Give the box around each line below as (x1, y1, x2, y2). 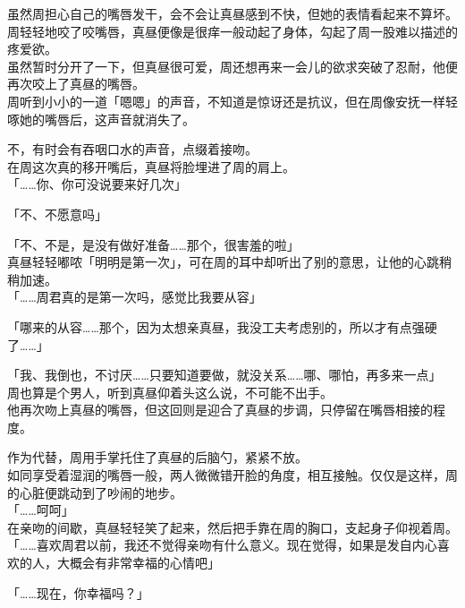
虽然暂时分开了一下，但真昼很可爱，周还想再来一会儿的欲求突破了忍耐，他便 (7, 56, 458, 75)
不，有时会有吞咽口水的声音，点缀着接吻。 (7, 140, 258, 158)
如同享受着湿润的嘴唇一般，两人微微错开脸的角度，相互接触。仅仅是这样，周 (7, 466, 458, 484)
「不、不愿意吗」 (7, 204, 107, 223)
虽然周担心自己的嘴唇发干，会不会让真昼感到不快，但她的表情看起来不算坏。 (7, 4, 458, 22)
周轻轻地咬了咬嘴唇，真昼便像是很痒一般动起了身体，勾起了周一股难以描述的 (7, 21, 458, 40)
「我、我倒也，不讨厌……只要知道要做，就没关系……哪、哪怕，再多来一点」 (7, 365, 442, 384)
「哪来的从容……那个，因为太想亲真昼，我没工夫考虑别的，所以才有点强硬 (7, 317, 437, 336)
